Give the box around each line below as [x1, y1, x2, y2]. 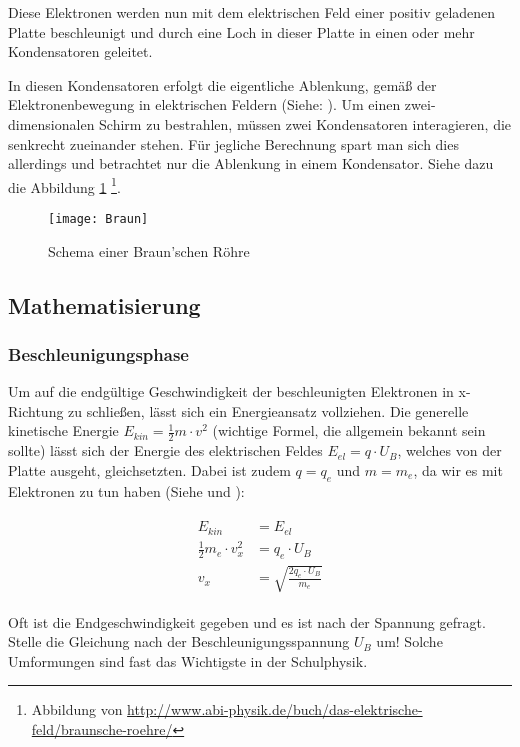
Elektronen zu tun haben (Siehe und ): [8, 480, 245, 501]
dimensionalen [8, 113, 95, 134]
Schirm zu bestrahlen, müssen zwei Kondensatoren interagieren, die [99, 113, 512, 134]
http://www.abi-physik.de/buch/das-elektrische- [127, 699, 423, 720]
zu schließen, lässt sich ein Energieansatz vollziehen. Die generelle [68, 400, 469, 421]
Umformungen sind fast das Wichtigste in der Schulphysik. [8, 650, 368, 671]
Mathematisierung [8, 289, 201, 320]
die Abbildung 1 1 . [8, 173, 121, 197]
